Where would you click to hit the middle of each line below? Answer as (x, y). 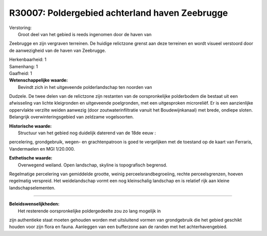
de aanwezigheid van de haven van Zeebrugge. (58, 50)
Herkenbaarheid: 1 (28, 60)
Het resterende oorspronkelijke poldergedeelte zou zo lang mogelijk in (89, 211)
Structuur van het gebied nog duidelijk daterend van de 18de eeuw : (87, 133)
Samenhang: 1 (23, 66)
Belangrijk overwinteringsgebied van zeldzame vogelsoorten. (71, 117)
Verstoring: (21, 28)
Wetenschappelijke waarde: (39, 80)
